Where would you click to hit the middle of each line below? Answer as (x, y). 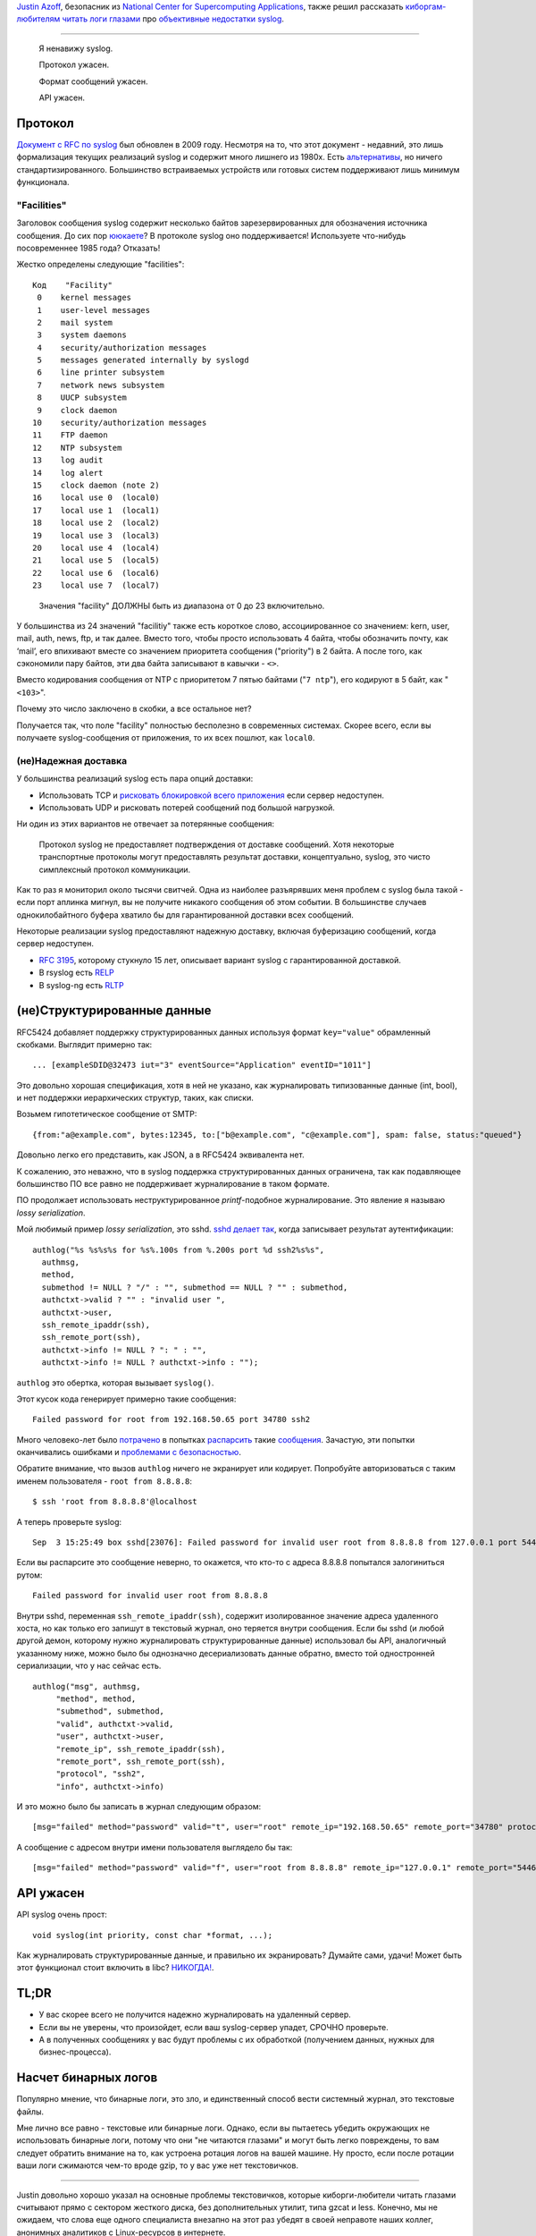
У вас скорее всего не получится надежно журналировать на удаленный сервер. (195, 2015)
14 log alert (68, 473)
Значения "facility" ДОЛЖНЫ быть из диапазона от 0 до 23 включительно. (182, 606)
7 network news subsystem (101, 385)
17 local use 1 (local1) (96, 510)
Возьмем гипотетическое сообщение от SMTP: (107, 1114)
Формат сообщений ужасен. (93, 81)
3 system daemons (82, 335)
